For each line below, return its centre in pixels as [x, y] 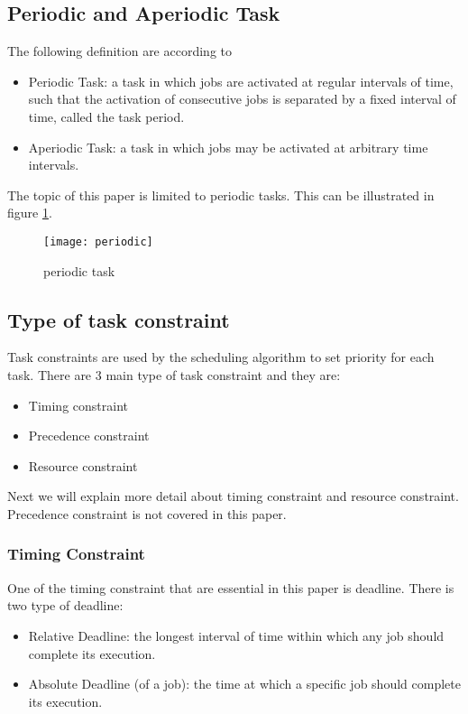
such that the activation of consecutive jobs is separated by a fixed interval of [242, 99]
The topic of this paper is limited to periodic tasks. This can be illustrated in [221, 195]
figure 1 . [30, 213]
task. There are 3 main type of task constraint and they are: [174, 375]
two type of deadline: [65, 605]
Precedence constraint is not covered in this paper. [147, 513]
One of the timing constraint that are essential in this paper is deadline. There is [231, 587]
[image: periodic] [98, 241]
